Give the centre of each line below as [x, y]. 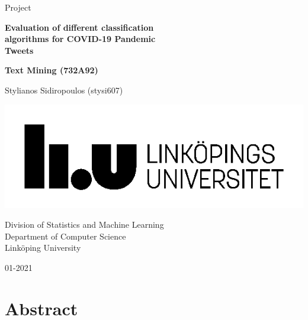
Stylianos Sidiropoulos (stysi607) [64, 90]
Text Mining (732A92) [52, 70]
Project [18, 7]
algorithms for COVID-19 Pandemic [80, 39]
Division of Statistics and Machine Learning [84, 224]
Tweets [19, 50]
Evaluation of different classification [79, 27]
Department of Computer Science [65, 236]
